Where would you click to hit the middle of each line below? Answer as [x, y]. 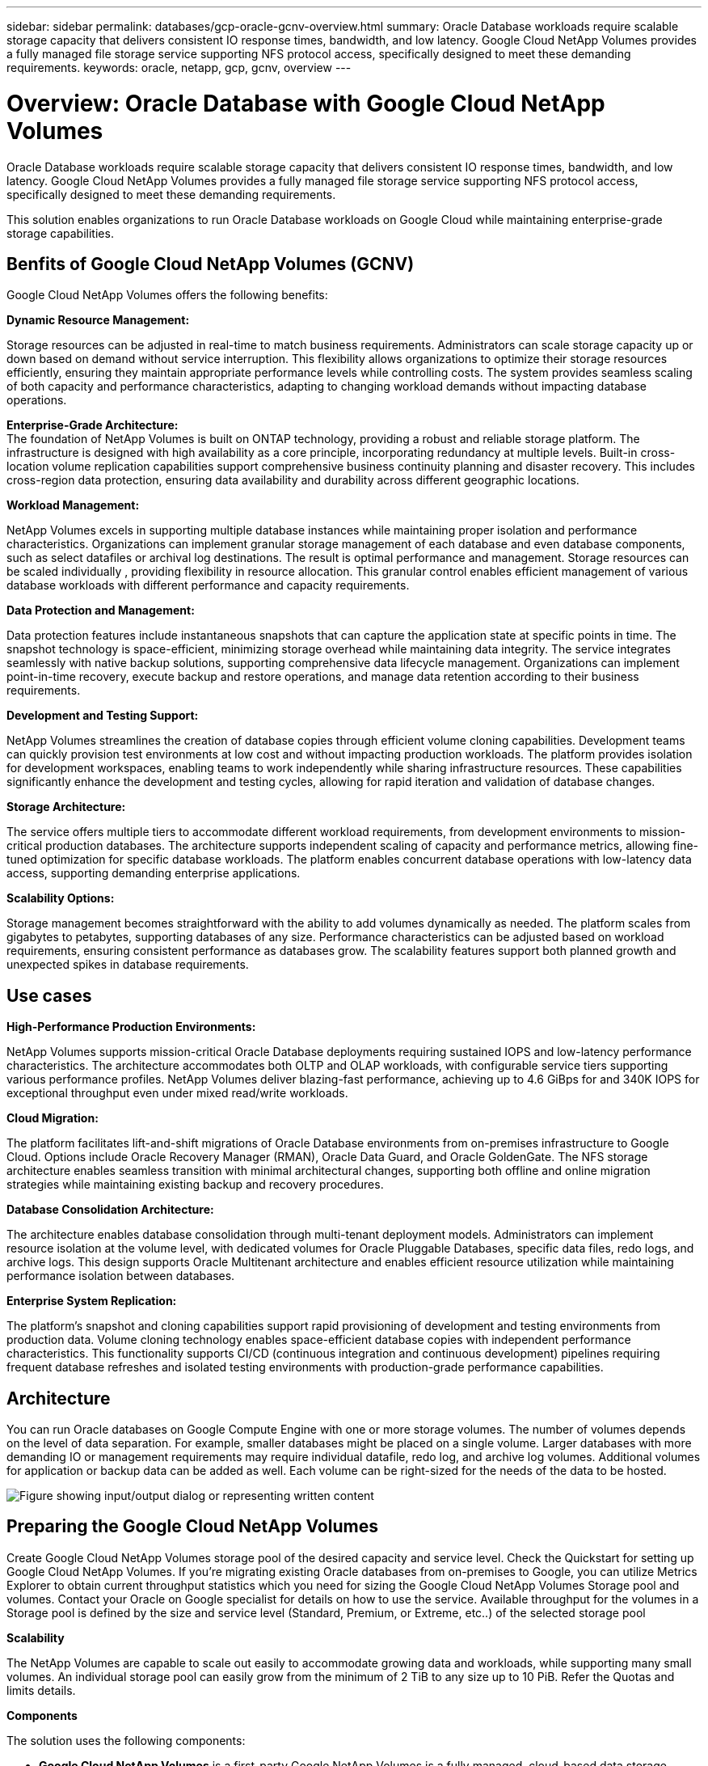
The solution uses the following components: [126, 1740]
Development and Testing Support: [103, 716]
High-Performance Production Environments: [131, 1027]
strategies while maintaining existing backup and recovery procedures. [195, 1185]
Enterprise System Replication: [92, 1301]
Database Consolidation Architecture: [110, 1210]
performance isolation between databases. [121, 1276]
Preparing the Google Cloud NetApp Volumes [192, 1527]
